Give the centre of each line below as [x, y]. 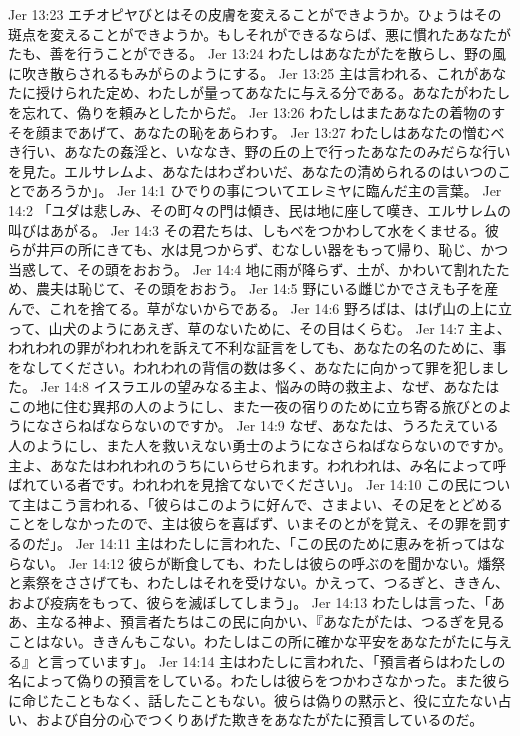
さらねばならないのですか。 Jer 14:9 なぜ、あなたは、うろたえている [274, 425]
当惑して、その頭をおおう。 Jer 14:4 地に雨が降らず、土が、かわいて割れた [252, 268]
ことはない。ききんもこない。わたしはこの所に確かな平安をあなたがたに [246, 641]
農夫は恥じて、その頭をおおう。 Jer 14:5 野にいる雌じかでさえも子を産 [267, 288]
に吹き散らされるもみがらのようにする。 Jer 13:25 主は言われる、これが [243, 72]
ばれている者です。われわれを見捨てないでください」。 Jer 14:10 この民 [238, 484]
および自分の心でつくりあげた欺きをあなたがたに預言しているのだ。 [259, 719]
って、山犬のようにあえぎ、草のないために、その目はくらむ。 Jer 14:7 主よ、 [259, 327]
